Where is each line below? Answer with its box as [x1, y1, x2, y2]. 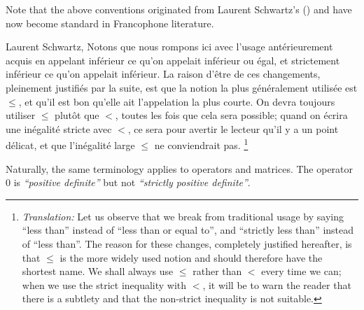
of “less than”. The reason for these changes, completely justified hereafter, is [22, 236, 352, 251]
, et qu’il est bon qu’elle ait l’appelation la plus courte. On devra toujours [18, 94, 335, 108]
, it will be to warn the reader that [202, 277, 351, 292]
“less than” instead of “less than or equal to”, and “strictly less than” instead [22, 223, 354, 237]
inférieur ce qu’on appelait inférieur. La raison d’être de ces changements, [6, 66, 321, 81]
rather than [192, 264, 242, 279]
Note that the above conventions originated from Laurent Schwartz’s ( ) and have [6, 2, 352, 16]
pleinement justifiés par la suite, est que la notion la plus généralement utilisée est [6, 80, 358, 94]
